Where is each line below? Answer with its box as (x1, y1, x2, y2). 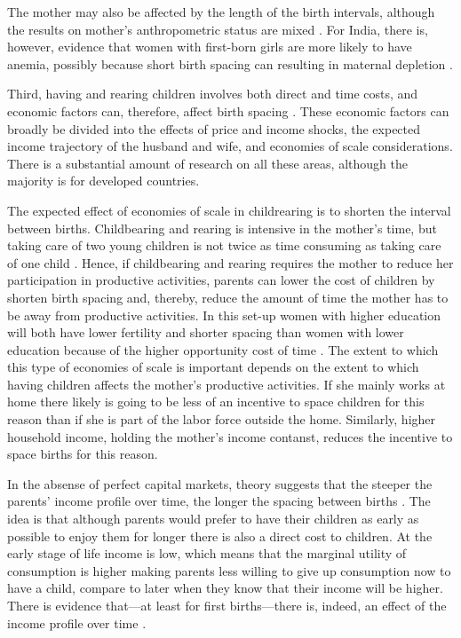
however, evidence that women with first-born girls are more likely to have (7, 37, 412, 56)
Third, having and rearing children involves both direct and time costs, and (7, 84, 418, 103)
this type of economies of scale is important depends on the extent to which (7, 358, 419, 376)
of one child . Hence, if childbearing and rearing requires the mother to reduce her (7, 253, 454, 272)
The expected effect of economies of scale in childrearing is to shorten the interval (7, 201, 451, 219)
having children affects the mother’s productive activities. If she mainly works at (7, 374, 446, 393)
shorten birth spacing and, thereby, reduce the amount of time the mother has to (7, 287, 449, 306)
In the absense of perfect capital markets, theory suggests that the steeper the (7, 474, 433, 492)
